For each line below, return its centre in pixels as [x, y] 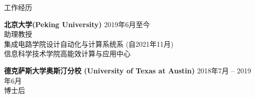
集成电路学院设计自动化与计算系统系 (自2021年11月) [89, 43]
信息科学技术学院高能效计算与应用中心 [67, 54]
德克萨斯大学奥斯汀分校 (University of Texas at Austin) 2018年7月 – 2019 [127, 70]
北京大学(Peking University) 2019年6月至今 [77, 24]
